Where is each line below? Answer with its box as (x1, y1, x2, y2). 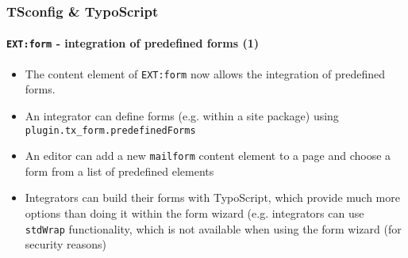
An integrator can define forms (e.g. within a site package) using (25, 107, 339, 123)
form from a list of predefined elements (25, 162, 214, 179)
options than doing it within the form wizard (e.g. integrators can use (25, 205, 364, 222)
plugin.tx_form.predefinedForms (25, 124, 196, 136)
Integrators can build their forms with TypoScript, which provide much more (25, 189, 400, 206)
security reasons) (25, 236, 106, 252)
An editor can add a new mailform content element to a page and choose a (25, 147, 391, 164)
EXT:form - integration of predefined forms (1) (6, 35, 260, 51)
